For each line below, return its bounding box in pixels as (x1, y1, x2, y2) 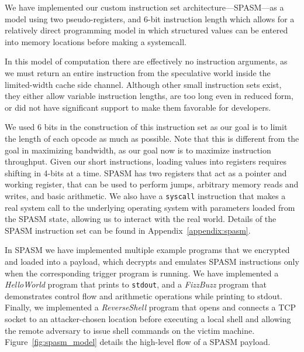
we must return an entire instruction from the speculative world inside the (5, 66, 271, 78)
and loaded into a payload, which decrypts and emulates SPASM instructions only (5, 255, 299, 267)
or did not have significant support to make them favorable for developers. (5, 101, 271, 113)
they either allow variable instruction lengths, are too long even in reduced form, (5, 90, 293, 102)
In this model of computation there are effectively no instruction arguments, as (5, 55, 288, 67)
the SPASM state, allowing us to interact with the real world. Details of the (5, 213, 277, 225)
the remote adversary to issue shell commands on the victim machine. (5, 324, 255, 336)
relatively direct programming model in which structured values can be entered (5, 24, 288, 36)
